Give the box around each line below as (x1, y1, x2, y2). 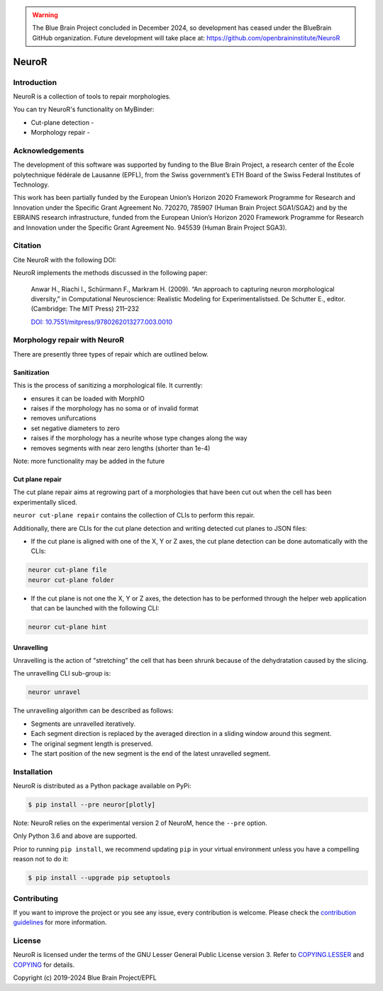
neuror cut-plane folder (28, 576, 115, 584)
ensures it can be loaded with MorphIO (30, 394, 145, 403)
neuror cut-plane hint (28, 623, 107, 631)
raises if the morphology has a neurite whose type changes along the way (30, 434, 248, 442)
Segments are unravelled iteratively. (30, 720, 136, 728)
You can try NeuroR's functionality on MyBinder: (13, 105, 155, 113)
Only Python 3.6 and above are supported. (13, 832, 138, 840)
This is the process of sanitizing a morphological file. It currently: (13, 381, 203, 390)
